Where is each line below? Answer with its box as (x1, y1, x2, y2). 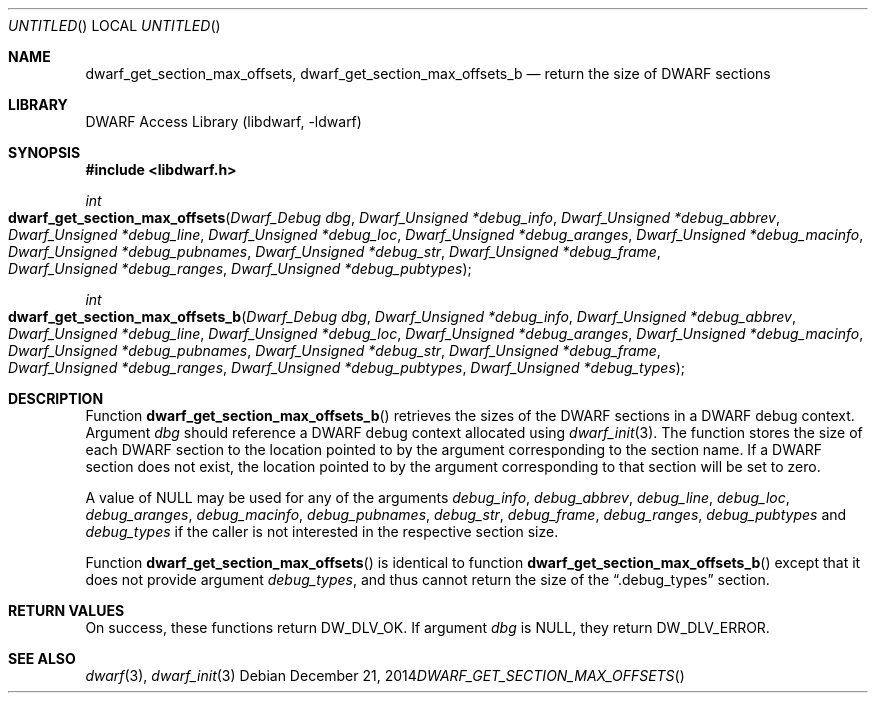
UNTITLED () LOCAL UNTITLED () (8, 17, 221, 34)
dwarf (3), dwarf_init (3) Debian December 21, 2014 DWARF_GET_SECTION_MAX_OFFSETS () (85, 667, 685, 684)
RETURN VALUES (8, 602, 125, 619)
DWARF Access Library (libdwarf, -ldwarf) (85, 113, 362, 130)
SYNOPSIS (8, 144, 81, 161)
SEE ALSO (8, 650, 76, 667)
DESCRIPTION (8, 390, 104, 407)
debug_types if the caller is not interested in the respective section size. (85, 523, 559, 540)
